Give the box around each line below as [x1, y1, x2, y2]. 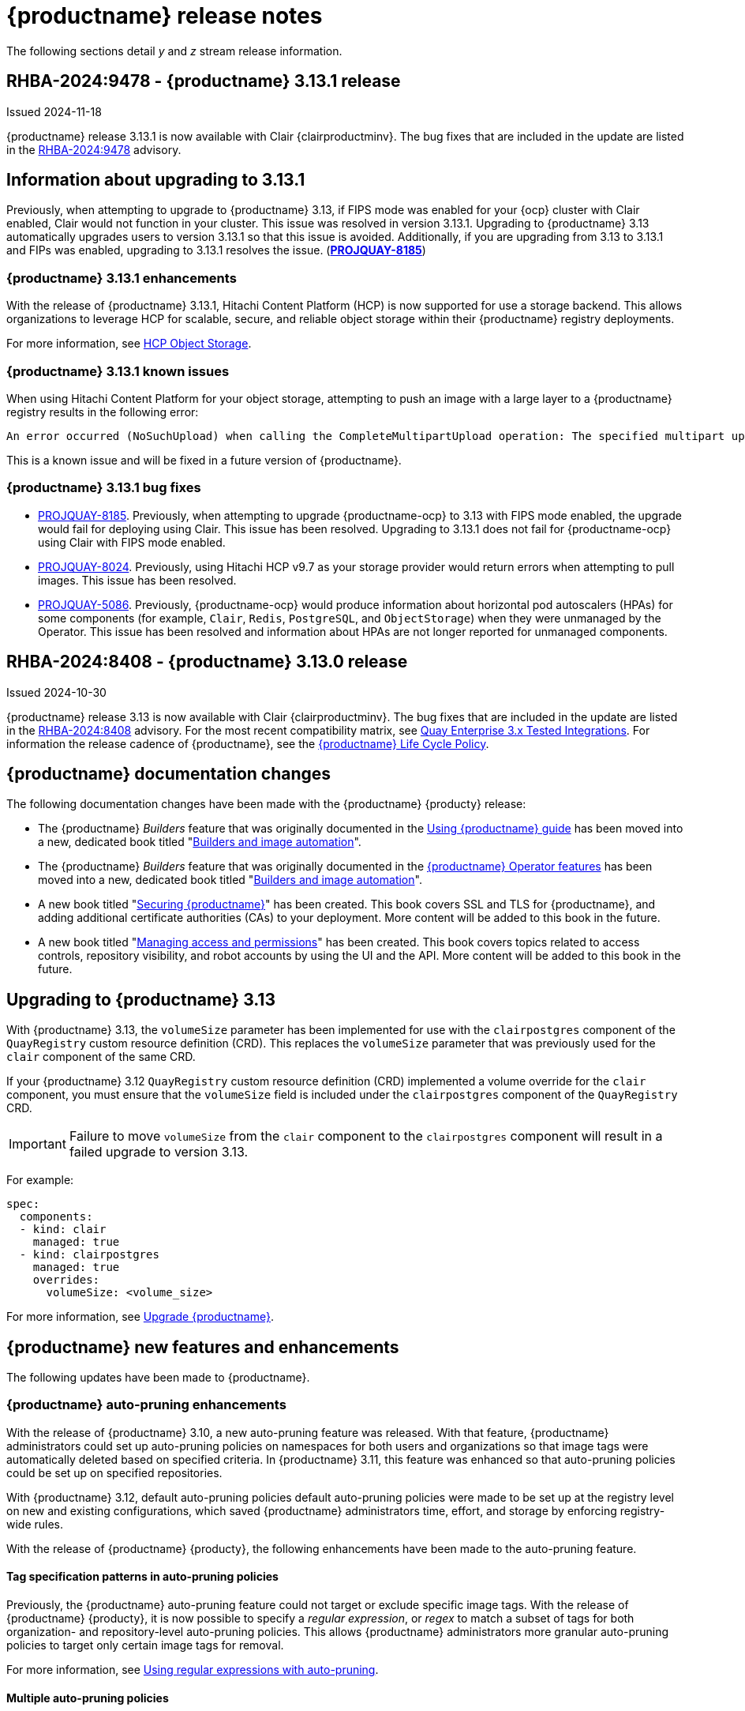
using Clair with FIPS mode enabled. [38, 535, 226, 549]
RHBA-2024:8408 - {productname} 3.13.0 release [6, 652, 408, 672]
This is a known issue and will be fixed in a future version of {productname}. [6, 453, 402, 467]
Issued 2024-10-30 [6, 685, 107, 699]
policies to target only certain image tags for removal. [6, 1638, 284, 1653]
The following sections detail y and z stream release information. [6, 43, 343, 58]
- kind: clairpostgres [19, 1248, 159, 1262]
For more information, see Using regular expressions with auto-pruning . [6, 1663, 379, 1677]
